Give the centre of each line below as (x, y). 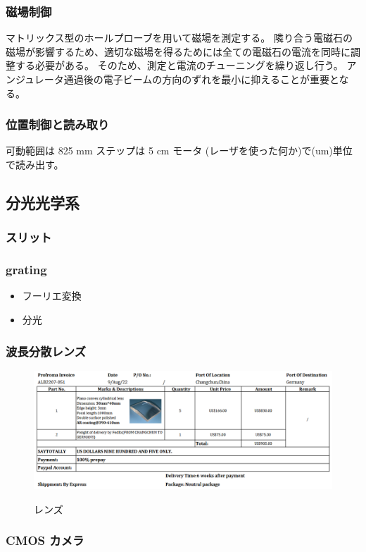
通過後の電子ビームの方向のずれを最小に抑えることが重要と (201, 79)
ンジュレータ (35, 79)
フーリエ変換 (52, 296)
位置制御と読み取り (58, 124)
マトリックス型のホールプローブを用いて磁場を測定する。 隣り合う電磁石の (179, 38)
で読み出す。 (35, 164)
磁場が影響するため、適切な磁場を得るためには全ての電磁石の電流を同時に (178, 51)
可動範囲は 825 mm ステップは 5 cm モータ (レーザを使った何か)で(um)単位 (179, 151)
